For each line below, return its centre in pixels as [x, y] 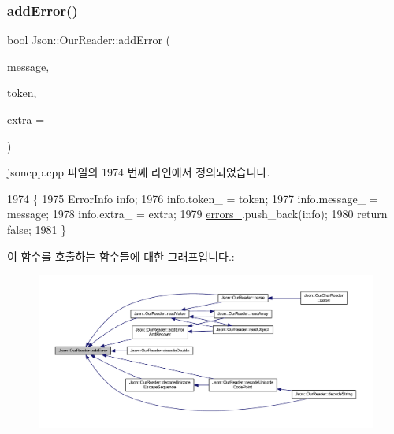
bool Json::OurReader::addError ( [89, 40]
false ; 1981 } [37, 229]
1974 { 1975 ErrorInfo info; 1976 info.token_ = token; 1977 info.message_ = [193, 198]
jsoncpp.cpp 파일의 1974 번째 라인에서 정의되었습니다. [139, 172]
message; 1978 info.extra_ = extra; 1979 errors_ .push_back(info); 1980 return [197, 214]
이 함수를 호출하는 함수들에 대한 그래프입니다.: [121, 256]
